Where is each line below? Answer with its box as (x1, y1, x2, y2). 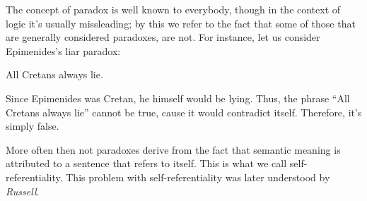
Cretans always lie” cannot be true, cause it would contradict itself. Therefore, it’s (6, 104, 362, 119)
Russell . (6, 183, 40, 198)
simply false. (6, 118, 59, 133)
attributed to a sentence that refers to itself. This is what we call (6, 156, 287, 171)
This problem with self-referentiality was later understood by (66, 169, 330, 184)
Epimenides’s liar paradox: (6, 43, 121, 58)
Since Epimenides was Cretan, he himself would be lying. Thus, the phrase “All (6, 90, 350, 105)
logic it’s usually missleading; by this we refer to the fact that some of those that (6, 16, 356, 30)
